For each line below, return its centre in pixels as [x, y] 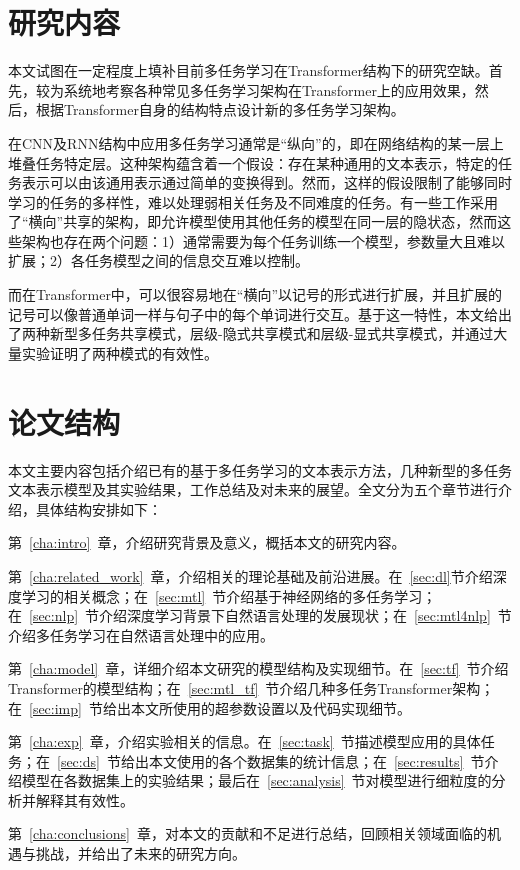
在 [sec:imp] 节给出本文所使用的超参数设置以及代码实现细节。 [209, 707]
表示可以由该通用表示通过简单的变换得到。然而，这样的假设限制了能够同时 [266, 182]
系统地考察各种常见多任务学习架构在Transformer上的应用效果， [269, 89]
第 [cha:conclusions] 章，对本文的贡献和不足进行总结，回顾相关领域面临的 [247, 833]
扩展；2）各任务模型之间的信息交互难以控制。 [158, 260]
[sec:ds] [78, 760]
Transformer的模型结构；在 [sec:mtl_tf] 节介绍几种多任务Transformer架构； [251, 687]
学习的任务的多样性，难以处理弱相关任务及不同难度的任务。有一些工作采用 [253, 201]
